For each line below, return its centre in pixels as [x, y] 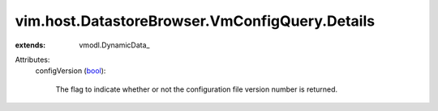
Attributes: [32, 60]
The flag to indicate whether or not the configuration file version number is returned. [197, 89]
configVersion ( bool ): [71, 71]
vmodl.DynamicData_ [114, 45]
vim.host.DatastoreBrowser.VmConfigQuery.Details [195, 21]
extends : [30, 45]
